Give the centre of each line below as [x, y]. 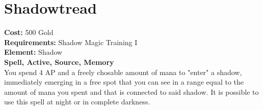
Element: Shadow [33, 52]
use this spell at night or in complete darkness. [77, 102]
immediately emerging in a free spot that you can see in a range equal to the [124, 82]
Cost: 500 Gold [29, 32]
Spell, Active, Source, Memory [59, 62]
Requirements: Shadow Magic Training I [71, 42]
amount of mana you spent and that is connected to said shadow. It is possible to [131, 91]
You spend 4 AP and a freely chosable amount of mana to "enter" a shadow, [123, 72]
